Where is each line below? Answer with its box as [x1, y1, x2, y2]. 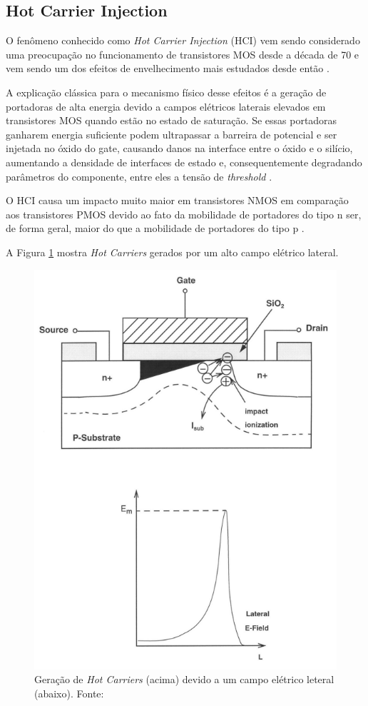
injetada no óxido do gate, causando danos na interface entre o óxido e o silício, [6, 141, 353, 156]
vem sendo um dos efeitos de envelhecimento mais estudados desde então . [6, 61, 329, 76]
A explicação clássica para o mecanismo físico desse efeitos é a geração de [6, 84, 327, 99]
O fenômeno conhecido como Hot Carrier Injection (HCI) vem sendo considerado [6, 33, 360, 48]
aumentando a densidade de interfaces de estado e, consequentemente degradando [6, 154, 362, 169]
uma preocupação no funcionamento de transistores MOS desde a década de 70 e [6, 46, 359, 61]
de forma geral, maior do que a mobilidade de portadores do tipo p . [6, 221, 305, 236]
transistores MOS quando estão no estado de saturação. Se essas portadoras [6, 113, 337, 128]
